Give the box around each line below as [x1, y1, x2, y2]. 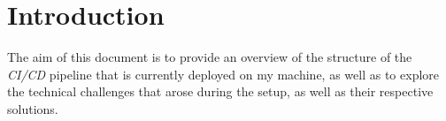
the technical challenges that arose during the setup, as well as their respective [7, 82, 434, 101]
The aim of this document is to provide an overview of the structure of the [7, 48, 412, 66]
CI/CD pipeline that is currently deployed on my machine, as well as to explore [7, 64, 440, 83]
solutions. [7, 99, 58, 117]
